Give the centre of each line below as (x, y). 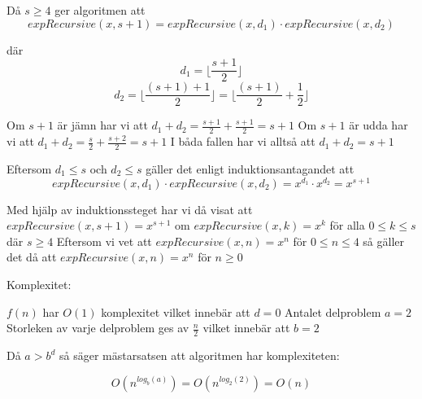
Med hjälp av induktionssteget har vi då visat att (130, 209)
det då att (32, 257)
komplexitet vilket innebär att (176, 311)
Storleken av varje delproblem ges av (98, 328)
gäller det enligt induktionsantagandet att (250, 168)
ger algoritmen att (100, 10)
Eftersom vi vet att (104, 241)
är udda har (378, 125)
